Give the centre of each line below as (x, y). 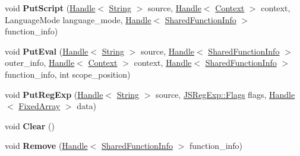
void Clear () (30, 125)
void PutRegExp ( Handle (54, 94)
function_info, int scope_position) (68, 74)
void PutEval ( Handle (47, 51)
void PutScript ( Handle (50, 8)
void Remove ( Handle (46, 146)
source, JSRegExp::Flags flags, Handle (225, 94)
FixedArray (40, 106)
